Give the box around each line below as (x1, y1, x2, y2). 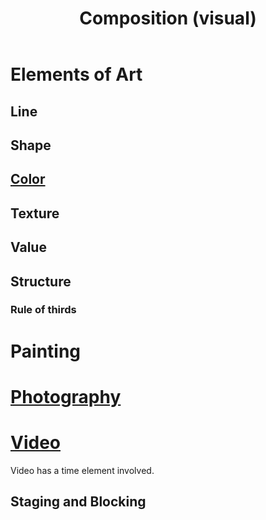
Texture (10, 205, 60, 222)
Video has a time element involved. (10, 464, 155, 476)
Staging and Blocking (10, 493, 147, 511)
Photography (10, 385, 122, 408)
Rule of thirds (10, 303, 77, 317)
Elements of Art (10, 63, 143, 86)
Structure (10, 273, 72, 290)
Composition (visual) (79, 7, 257, 30)
